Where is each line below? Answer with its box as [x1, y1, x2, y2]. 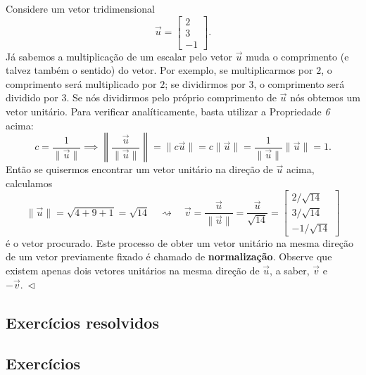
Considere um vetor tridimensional [6, 1, 155, 15]
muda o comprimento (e [246, 49, 349, 63]
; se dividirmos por [165, 76, 246, 91]
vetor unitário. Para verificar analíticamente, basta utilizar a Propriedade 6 [6, 104, 330, 119]
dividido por [6, 90, 58, 105]
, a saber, [270, 263, 310, 278]
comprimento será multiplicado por [6, 76, 157, 91]
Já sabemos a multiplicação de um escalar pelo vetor [6, 49, 233, 63]
